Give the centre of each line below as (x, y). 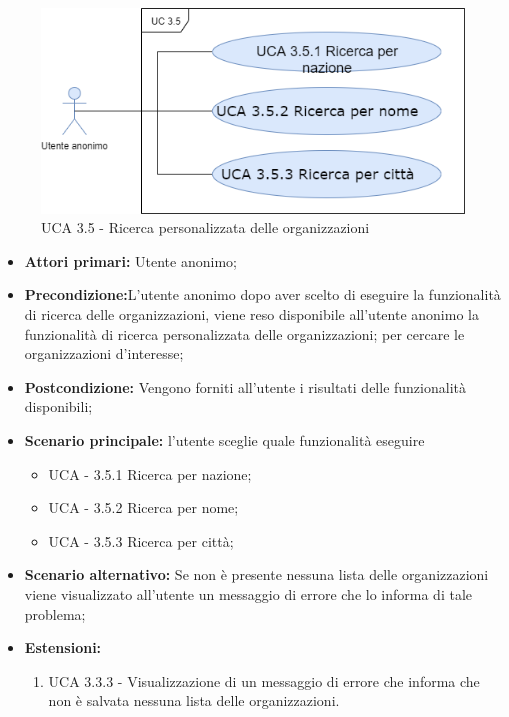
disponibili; (58, 406)
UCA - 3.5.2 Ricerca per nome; (143, 507)
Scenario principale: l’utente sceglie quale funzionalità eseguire (224, 440)
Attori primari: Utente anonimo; (130, 260)
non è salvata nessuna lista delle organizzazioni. (194, 700)
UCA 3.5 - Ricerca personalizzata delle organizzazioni (205, 227)
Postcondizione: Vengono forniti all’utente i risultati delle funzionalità (245, 386)
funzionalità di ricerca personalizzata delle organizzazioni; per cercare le (244, 333)
